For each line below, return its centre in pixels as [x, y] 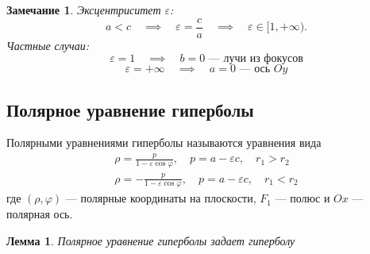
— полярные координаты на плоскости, [161, 198]
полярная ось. [40, 213]
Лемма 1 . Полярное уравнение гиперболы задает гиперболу [151, 240]
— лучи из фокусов [256, 59]
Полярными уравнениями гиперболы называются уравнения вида [164, 142]
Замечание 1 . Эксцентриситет [84, 10]
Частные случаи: [48, 45]
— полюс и [303, 198]
